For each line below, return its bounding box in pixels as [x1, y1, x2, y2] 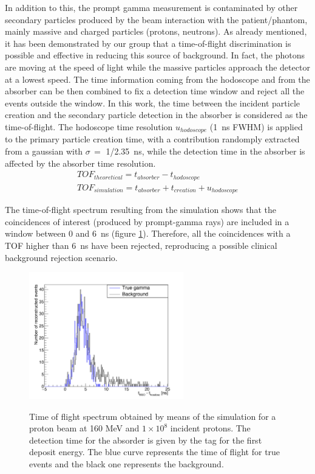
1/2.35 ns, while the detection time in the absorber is [106, 144, 305, 157]
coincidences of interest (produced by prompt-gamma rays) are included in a [5, 215, 290, 228]
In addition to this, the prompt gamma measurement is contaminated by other [5, 1, 298, 13]
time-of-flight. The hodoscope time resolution [5, 120, 173, 133]
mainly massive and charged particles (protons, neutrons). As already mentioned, [5, 25, 307, 38]
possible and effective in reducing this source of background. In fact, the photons [5, 49, 305, 61]
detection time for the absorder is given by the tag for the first [29, 433, 262, 446]
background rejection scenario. [5, 251, 118, 263]
